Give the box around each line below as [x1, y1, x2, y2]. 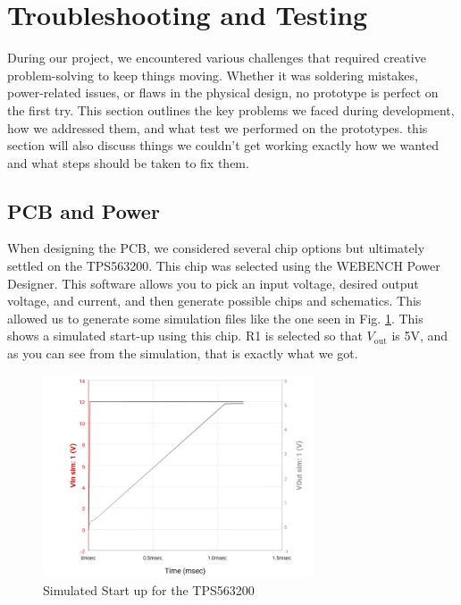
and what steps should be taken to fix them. [7, 153, 249, 172]
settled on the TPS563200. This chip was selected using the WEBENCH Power [7, 256, 440, 275]
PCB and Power [7, 197, 160, 224]
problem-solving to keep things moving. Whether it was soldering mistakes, [7, 65, 418, 84]
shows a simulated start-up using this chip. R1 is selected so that [7, 326, 363, 345]
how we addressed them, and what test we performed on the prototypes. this [7, 118, 428, 137]
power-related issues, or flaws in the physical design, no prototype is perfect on [7, 83, 439, 102]
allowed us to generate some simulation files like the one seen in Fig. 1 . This [7, 308, 423, 327]
